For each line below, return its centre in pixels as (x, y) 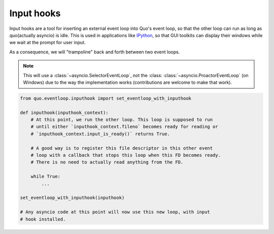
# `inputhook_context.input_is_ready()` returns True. (100, 134)
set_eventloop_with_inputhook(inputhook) (72, 198)
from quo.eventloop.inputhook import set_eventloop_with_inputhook (106, 98)
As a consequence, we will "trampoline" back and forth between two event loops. (95, 52)
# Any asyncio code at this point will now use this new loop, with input (115, 212)
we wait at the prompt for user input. (47, 43)
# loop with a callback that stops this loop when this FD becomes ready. (126, 155)
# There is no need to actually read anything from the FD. (107, 162)
